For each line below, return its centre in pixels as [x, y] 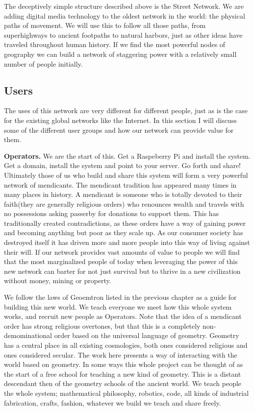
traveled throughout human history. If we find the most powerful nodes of [115, 44]
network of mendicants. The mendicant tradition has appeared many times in [120, 184]
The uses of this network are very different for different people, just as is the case [126, 110]
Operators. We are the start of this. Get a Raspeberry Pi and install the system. [127, 156]
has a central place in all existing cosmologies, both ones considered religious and [126, 345]
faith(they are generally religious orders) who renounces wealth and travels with [124, 204]
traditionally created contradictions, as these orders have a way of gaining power [125, 223]
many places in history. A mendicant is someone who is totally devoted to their [123, 194]
